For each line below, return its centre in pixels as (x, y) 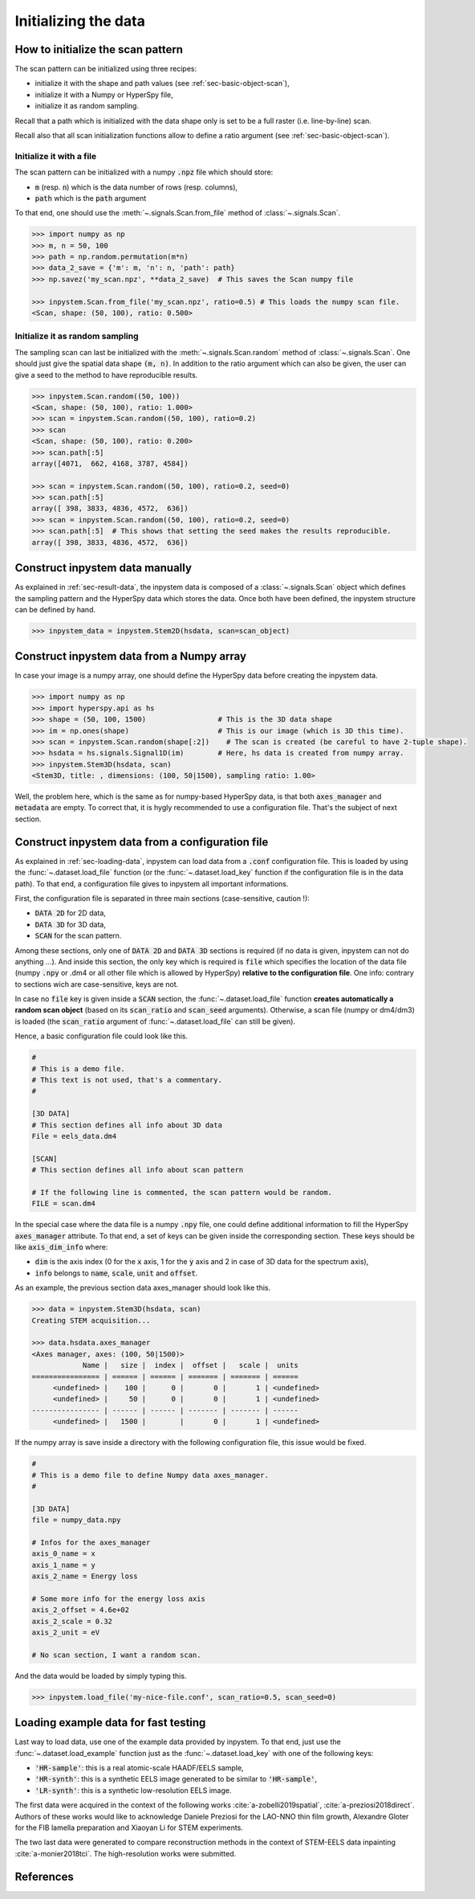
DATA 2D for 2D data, (70, 913)
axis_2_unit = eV (66, 1632)
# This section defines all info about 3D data (127, 1125)
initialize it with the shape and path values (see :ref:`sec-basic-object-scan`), (162, 84)
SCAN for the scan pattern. (78, 935)
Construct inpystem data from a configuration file (142, 842)
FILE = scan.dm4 (64, 1204)
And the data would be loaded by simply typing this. (101, 1676)
